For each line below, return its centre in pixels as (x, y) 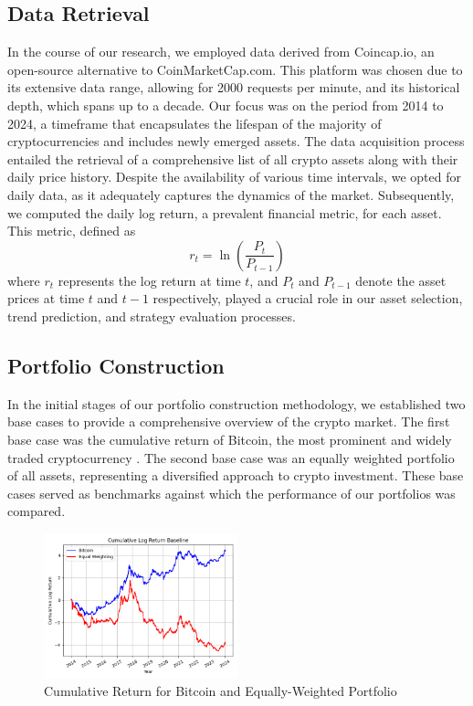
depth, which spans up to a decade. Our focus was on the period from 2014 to (226, 105)
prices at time (46, 298)
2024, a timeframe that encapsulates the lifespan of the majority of (194, 123)
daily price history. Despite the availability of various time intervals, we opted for (234, 177)
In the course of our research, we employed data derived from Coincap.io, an (221, 52)
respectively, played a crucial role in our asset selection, (308, 298)
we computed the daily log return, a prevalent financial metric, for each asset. (225, 212)
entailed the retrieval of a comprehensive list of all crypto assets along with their (233, 158)
